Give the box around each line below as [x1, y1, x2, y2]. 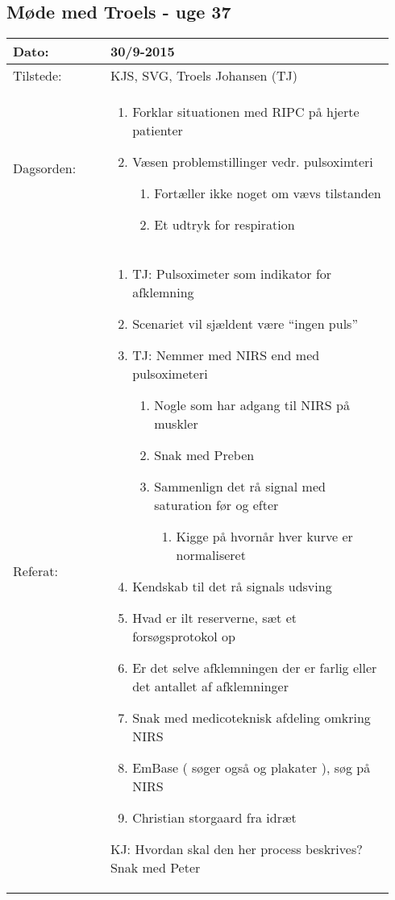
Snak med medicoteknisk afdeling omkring [132, 708, 371, 728]
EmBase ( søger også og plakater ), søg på [132, 758, 371, 778]
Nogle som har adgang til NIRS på [154, 396, 350, 415]
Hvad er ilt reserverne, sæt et [132, 608, 297, 628]
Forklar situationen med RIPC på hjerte [132, 102, 360, 122]
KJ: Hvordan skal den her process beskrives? [110, 840, 363, 859]
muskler [154, 414, 198, 433]
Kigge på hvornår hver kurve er [176, 527, 353, 546]
